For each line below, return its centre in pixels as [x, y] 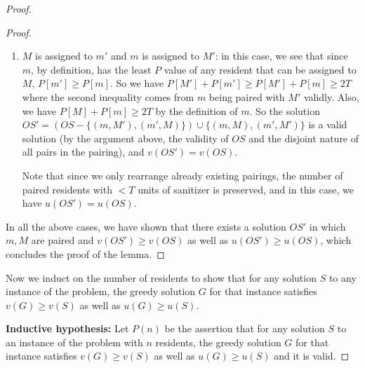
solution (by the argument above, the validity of [125, 138]
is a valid [328, 124]
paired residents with [67, 189]
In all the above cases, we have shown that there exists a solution [146, 226]
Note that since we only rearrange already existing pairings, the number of [182, 175]
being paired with [247, 96]
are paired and [62, 240]
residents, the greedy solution [218, 342]
